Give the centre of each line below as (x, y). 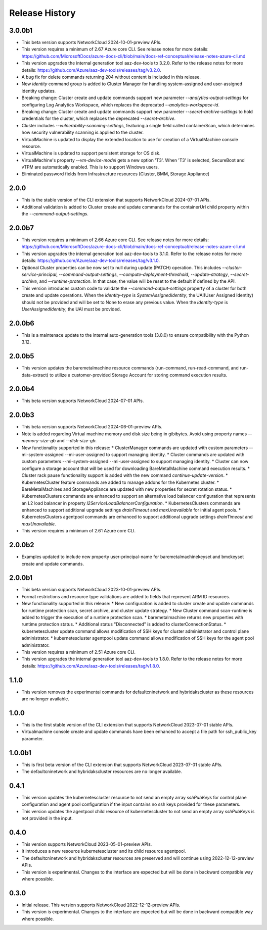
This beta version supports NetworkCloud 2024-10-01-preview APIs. (91, 43)
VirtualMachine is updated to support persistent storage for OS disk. (91, 153)
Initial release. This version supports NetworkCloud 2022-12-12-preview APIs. (101, 905)
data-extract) (35, 375)
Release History (43, 13)
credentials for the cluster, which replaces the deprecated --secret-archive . (98, 118)
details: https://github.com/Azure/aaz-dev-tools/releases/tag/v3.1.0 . (91, 260)
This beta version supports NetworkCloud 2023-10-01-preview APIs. (91, 590)
